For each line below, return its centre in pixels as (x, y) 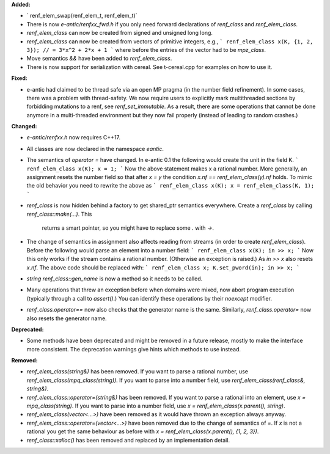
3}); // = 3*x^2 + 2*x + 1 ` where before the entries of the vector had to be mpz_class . (146, 49)
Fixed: (19, 78)
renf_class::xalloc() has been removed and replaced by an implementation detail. (128, 440)
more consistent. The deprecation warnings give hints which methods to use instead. (134, 349)
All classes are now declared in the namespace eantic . (95, 148)
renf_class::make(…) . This (59, 214)
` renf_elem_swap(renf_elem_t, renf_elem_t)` (82, 16)
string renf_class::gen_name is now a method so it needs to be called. (115, 279)
